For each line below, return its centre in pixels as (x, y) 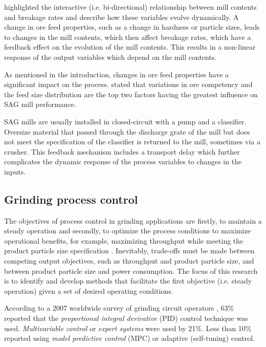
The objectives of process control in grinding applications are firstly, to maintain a (133, 220)
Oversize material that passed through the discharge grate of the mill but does (127, 131)
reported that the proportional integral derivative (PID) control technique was (126, 318)
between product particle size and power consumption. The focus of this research (131, 270)
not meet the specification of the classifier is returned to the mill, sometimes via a (132, 142)
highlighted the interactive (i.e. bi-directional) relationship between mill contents (130, 7)
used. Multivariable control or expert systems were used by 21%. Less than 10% (128, 328)
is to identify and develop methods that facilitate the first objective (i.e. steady (128, 281)
